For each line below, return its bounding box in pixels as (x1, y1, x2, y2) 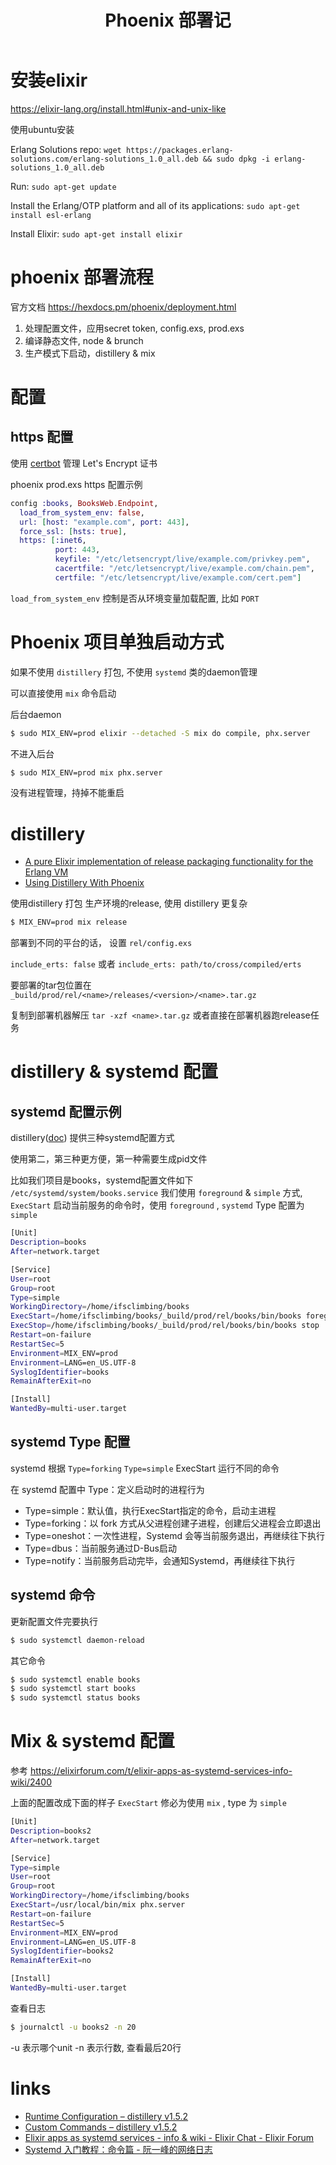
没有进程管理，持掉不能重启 (10, 787, 125, 799)
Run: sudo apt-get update (10, 180, 117, 192)
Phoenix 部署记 (104, 9, 232, 32)
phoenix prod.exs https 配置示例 (10, 478, 143, 490)
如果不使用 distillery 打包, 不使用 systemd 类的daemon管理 (10, 666, 258, 678)
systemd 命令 (10, 1587, 96, 1604)
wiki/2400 (10, 1776, 52, 1788)
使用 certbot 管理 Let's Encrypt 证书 (10, 457, 158, 469)
